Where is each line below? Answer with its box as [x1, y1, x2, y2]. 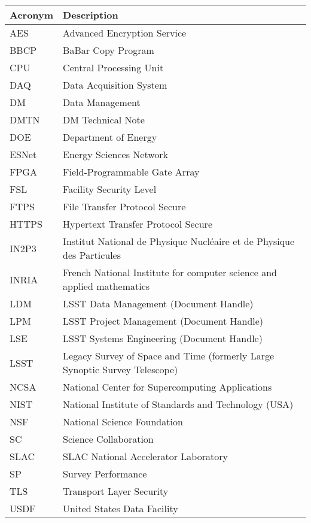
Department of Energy [63, 130, 157, 144]
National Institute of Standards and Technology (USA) [63, 397, 294, 411]
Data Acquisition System [63, 78, 167, 92]
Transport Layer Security [63, 484, 169, 498]
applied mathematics [63, 279, 150, 293]
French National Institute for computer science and [63, 265, 277, 279]
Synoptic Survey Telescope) [63, 362, 178, 376]
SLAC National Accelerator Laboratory [63, 449, 228, 463]
